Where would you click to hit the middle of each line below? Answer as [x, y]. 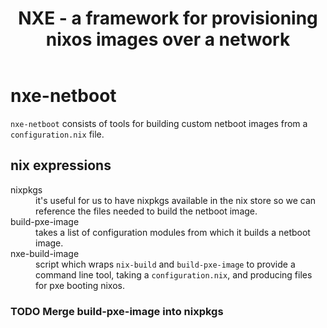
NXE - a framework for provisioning [168, 18]
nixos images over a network [168, 39]
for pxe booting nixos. [80, 285]
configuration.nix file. [57, 134]
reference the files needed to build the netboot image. [146, 211]
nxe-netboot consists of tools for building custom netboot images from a [159, 123]
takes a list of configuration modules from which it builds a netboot [173, 232]
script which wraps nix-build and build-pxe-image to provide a [165, 264]
